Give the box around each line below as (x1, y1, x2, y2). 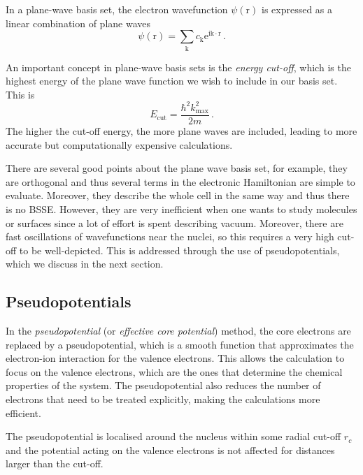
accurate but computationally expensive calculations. (6, 137, 233, 152)
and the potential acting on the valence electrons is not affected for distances (6, 442, 335, 457)
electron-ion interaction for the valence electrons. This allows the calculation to (6, 351, 345, 365)
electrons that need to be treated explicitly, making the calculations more (6, 392, 320, 407)
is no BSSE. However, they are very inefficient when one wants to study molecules (6, 201, 357, 216)
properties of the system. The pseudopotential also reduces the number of (6, 378, 321, 393)
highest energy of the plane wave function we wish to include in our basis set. (6, 73, 338, 88)
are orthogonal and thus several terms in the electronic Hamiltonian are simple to (6, 174, 355, 189)
